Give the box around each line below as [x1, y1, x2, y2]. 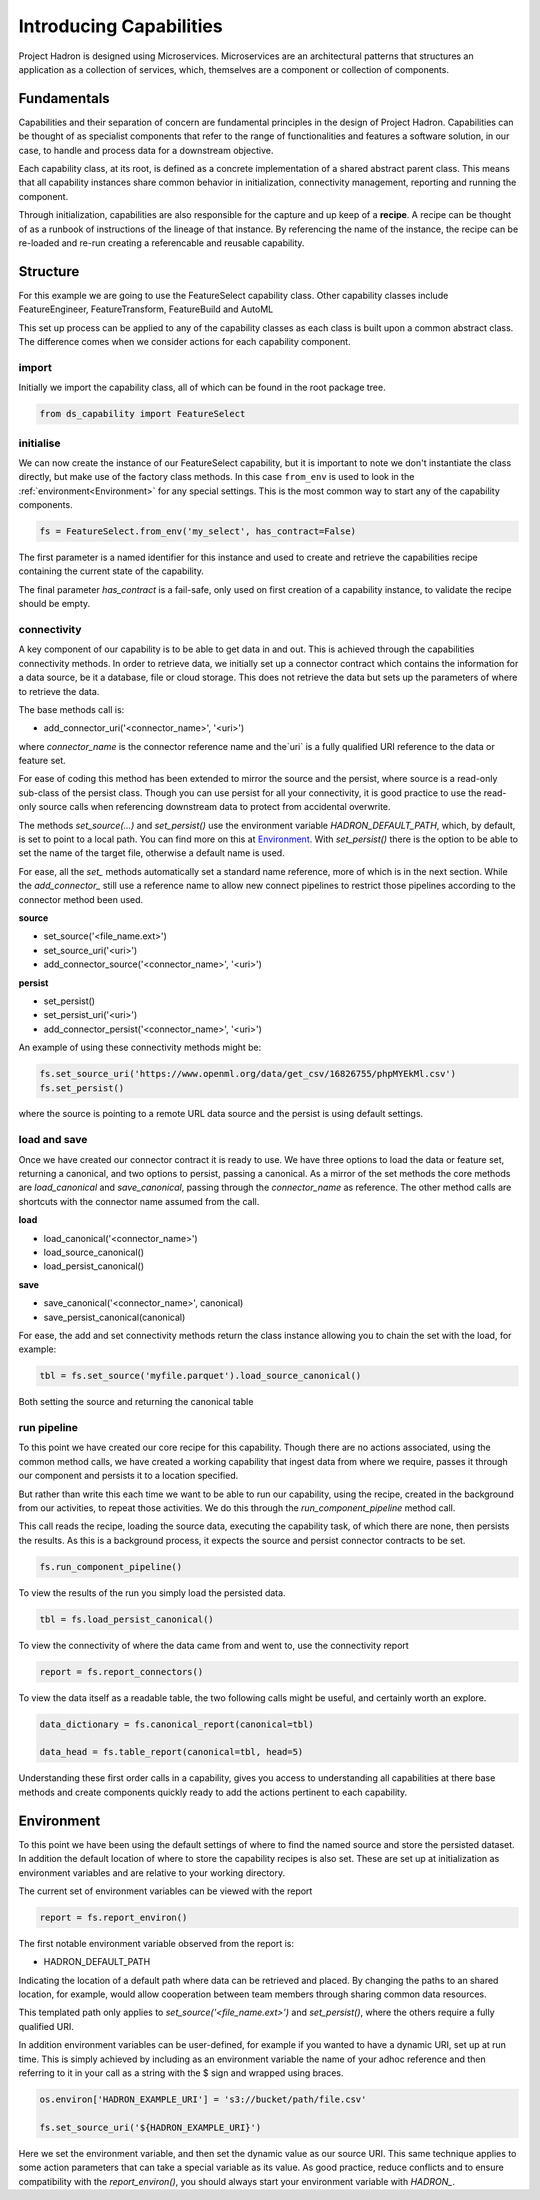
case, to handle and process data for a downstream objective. [18, 144, 274, 156]
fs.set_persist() [39, 1082, 125, 1094]
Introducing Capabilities [18, 15, 224, 37]
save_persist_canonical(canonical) [43, 1311, 186, 1323]
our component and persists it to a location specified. [18, 1470, 239, 1482]
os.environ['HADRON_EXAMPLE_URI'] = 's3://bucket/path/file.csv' [39, 2093, 367, 2105]
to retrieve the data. [18, 685, 100, 697]
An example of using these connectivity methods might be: [18, 1041, 262, 1054]
